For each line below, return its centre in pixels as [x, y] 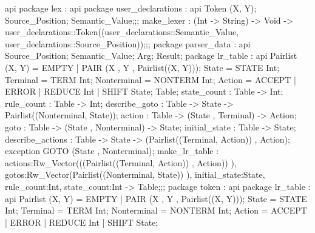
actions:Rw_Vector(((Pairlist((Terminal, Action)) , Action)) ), [121, 162]
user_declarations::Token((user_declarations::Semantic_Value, [122, 32]
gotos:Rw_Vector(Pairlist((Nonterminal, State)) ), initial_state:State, [135, 174]
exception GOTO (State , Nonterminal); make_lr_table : [112, 151]
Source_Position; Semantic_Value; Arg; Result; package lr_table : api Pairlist [151, 56]
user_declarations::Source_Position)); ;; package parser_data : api [128, 43]
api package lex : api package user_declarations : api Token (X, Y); [131, 8]
